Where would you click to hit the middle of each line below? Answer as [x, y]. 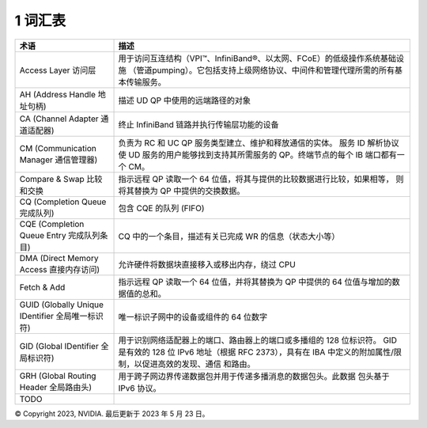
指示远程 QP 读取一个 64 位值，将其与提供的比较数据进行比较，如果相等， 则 [261, 179]
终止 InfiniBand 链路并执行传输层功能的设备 [199, 124]
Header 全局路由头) [56, 387]
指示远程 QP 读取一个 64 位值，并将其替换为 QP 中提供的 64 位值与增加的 [255, 282]
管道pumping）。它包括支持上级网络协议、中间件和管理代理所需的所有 [265, 70]
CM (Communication [58, 148]
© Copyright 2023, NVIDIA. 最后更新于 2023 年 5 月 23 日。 [112, 413]
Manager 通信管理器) [59, 160]
